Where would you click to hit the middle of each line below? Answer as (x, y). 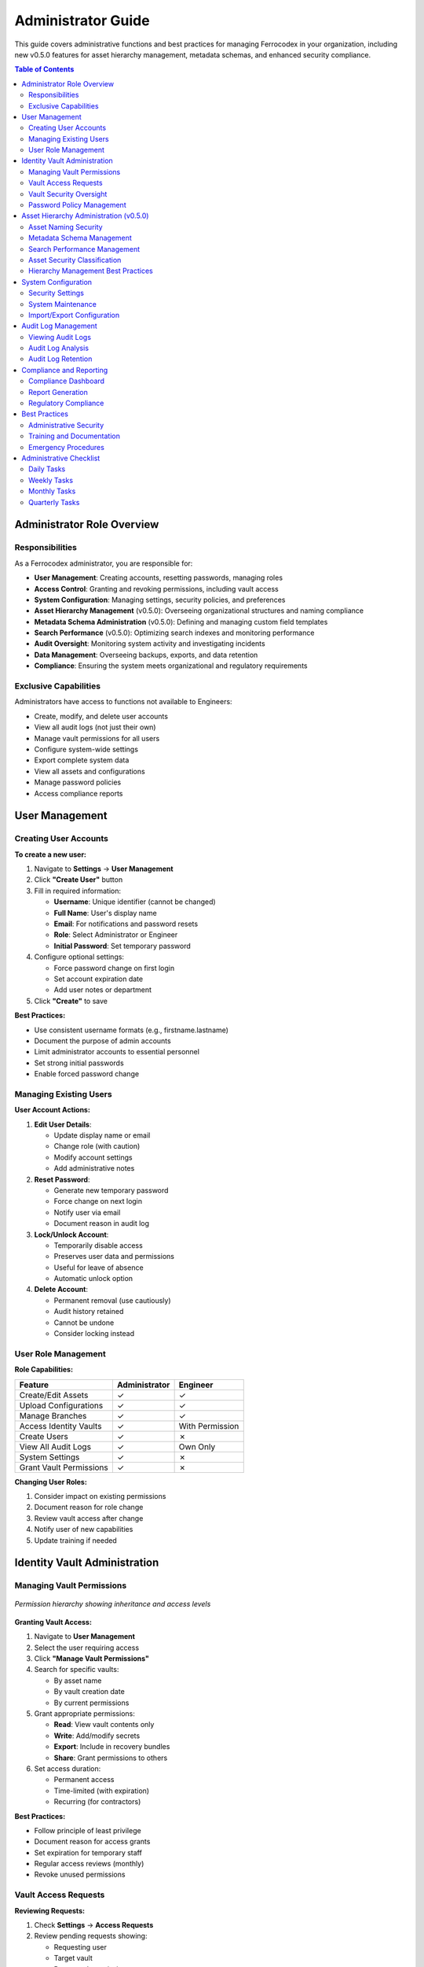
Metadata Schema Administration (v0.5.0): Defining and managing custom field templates (181, 622)
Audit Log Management (59, 326)
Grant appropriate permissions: (84, 1714)
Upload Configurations (61, 1405)
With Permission (209, 1426)
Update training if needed (75, 1540)
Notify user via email (87, 1212)
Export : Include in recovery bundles (112, 1747)
